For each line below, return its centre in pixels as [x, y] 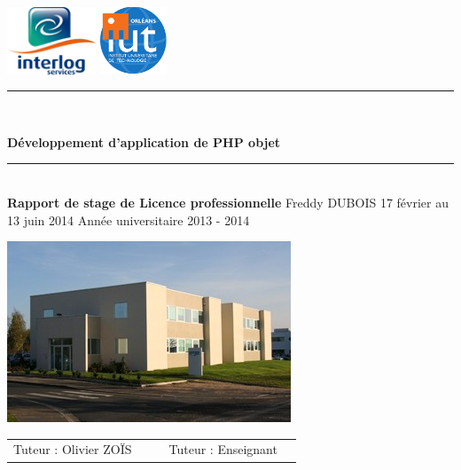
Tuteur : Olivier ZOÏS [73, 449]
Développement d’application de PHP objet [144, 141]
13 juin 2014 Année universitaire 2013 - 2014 [129, 219]
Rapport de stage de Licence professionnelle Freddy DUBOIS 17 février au [228, 202]
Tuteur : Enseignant [223, 449]
